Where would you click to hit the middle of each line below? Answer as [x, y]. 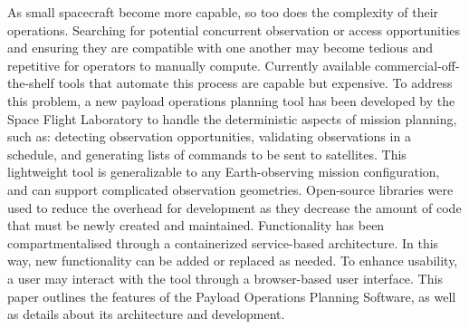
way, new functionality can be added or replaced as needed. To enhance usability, [233, 261]
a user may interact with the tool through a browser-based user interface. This [225, 278]
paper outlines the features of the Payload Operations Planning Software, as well [232, 296]
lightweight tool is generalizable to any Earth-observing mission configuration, [224, 172]
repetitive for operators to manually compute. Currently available [189, 65]
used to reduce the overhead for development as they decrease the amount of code [234, 207]
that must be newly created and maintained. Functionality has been [196, 225]
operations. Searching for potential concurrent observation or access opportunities [234, 29]
